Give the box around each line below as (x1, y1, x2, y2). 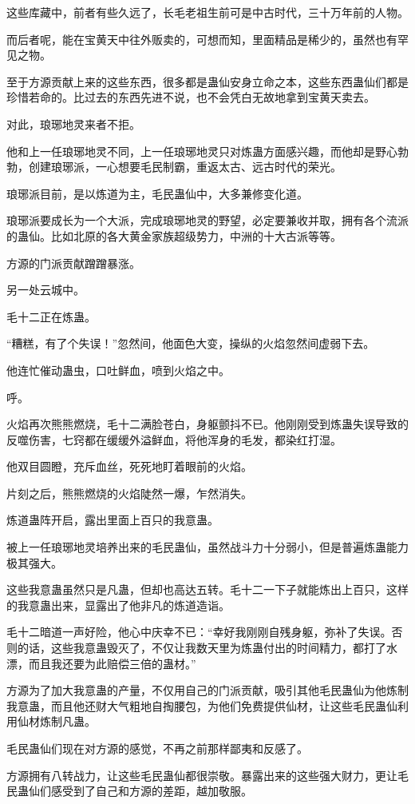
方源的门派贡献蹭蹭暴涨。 (6, 254, 140, 271)
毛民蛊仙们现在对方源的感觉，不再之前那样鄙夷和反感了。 (6, 740, 308, 756)
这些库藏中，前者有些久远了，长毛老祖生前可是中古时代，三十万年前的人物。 (6, 4, 409, 20)
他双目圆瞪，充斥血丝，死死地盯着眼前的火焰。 (6, 458, 252, 475)
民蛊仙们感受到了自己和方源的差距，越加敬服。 (6, 782, 252, 799)
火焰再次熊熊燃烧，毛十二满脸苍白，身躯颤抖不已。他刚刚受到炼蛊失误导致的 (6, 416, 409, 432)
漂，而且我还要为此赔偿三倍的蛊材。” (6, 655, 196, 671)
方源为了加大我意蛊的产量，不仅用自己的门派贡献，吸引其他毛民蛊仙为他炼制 (6, 682, 409, 699)
